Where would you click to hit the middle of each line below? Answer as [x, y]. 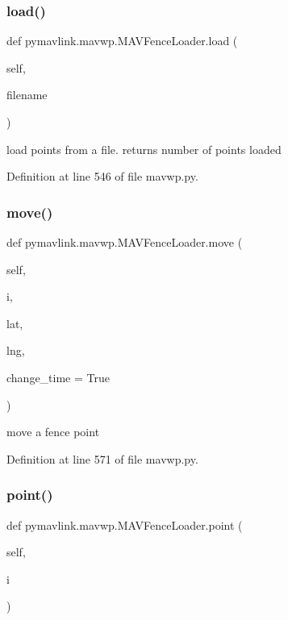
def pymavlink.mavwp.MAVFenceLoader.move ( [125, 242]
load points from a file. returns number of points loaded [144, 149]
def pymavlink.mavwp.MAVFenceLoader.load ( [122, 41]
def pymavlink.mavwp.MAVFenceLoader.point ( [125, 524]
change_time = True [58, 377]
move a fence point [53, 432]
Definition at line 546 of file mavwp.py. [102, 176]
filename [27, 95]
